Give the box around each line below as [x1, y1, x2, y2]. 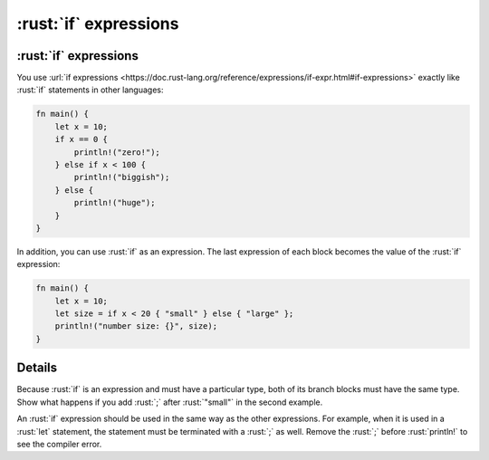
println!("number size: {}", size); [54, 321, 217, 331]
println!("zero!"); [73, 147, 160, 158]
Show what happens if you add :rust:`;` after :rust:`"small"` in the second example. [16, 397, 323, 407]
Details [16, 360, 58, 376]
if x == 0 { [54, 134, 109, 145]
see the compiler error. [16, 438, 102, 449]
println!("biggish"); [73, 172, 170, 183]
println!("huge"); [73, 197, 156, 208]
